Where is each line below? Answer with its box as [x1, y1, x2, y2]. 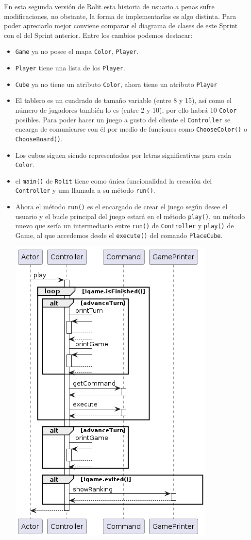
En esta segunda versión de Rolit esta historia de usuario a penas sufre [4, 1, 215, 11]
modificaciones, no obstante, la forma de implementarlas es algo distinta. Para [4, 11, 236, 21]
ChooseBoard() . [15, 133, 63, 143]
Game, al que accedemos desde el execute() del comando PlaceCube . [15, 230, 223, 240]
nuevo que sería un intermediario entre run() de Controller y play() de [15, 220, 234, 231]
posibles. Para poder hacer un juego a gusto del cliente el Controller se [15, 114, 231, 124]
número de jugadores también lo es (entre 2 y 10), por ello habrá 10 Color [15, 104, 237, 115]
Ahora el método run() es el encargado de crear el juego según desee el [15, 202, 228, 212]
